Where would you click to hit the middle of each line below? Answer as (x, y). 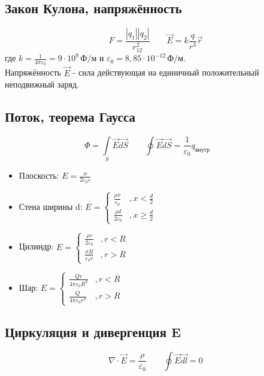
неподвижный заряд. (42, 84)
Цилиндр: (36, 246)
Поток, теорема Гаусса (70, 117)
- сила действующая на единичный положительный (166, 72)
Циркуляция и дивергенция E (93, 331)
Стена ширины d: (51, 206)
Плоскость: (39, 175)
